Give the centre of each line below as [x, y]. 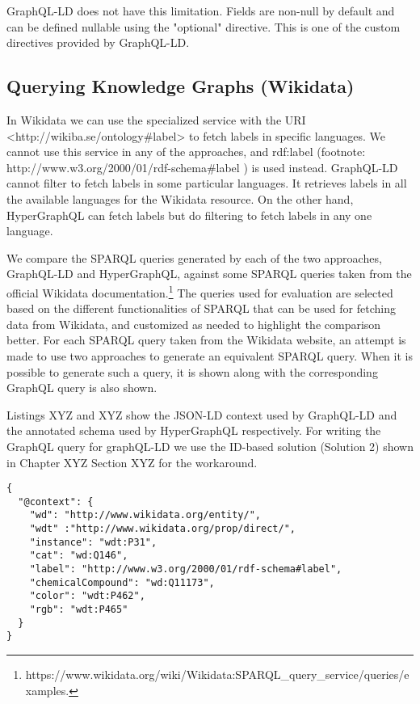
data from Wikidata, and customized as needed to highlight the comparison [194, 324]
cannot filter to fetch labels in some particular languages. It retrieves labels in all [207, 183]
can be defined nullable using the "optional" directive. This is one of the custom [204, 26]
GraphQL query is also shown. [82, 388]
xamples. [47, 690]
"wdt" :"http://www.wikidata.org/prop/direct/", [162, 529]
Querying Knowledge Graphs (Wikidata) [181, 86]
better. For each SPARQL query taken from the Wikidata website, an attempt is [206, 340]
